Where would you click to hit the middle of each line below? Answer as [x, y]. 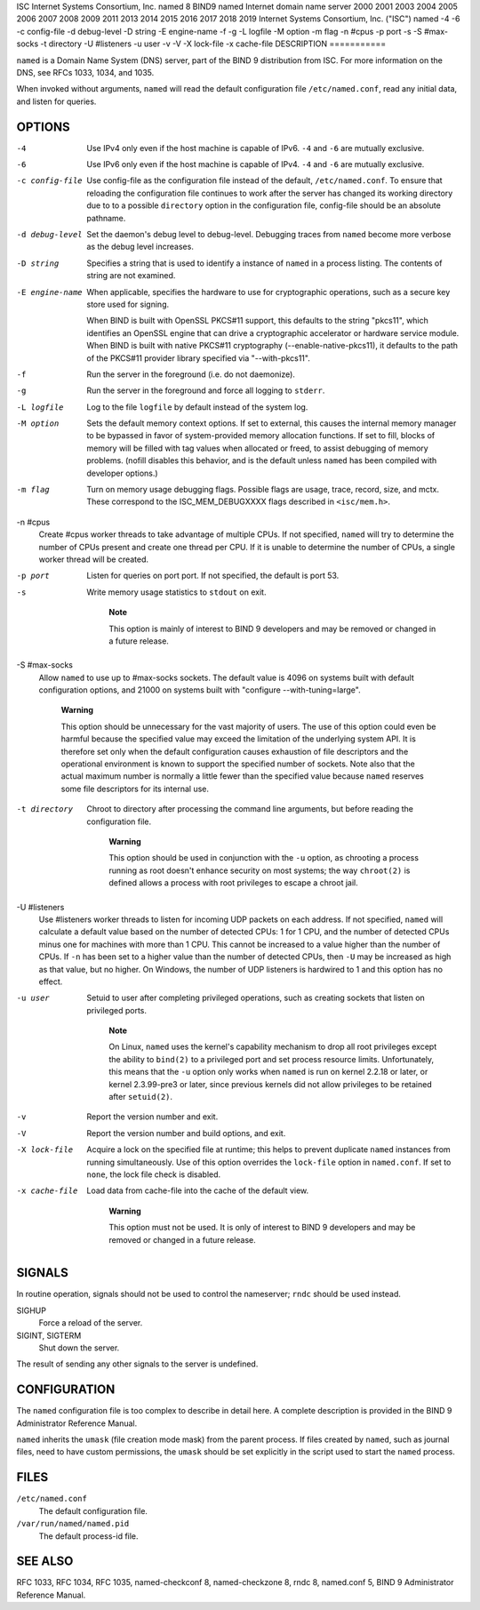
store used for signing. [128, 304]
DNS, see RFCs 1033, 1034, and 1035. [85, 72]
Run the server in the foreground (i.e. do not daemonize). [191, 374]
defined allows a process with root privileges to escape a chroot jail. [234, 883]
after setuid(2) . [141, 1097]
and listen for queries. [56, 101]
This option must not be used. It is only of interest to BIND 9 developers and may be [262, 1228]
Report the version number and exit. [152, 1117]
